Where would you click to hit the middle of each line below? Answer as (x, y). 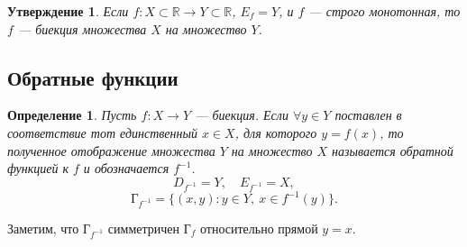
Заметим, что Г (49, 228)
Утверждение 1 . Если (68, 11)
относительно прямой (259, 228)
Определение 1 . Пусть (72, 115)
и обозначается (126, 168)
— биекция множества (82, 28)
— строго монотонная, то (385, 11)
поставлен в (368, 115)
